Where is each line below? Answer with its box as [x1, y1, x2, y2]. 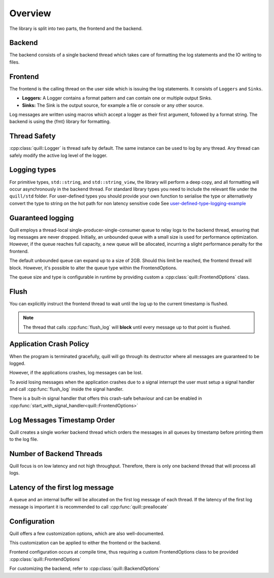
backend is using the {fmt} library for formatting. [9, 118, 111, 124]
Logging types [9, 166, 56, 174]
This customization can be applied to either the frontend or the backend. [9, 540, 161, 546]
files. [9, 59, 20, 65]
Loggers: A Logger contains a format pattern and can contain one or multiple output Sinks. [22, 95, 213, 101]
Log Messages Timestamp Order [9, 415, 115, 424]
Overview [9, 8, 51, 19]
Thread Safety [9, 132, 56, 141]
